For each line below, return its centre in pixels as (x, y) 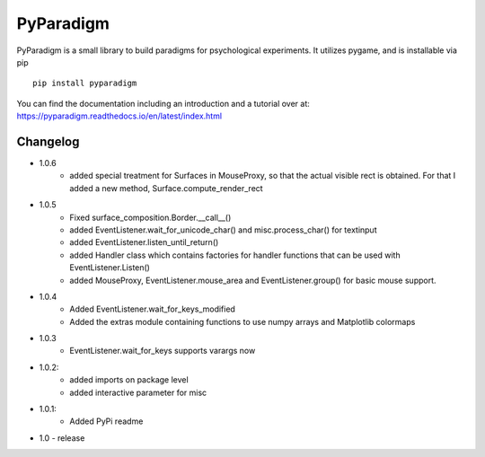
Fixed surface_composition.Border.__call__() (150, 217)
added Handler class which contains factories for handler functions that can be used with (235, 255)
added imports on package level (129, 380)
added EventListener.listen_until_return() (144, 242)
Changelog (48, 141)
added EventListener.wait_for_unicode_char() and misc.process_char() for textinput (223, 230)
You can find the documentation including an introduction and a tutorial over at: (163, 103)
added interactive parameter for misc (138, 392)
